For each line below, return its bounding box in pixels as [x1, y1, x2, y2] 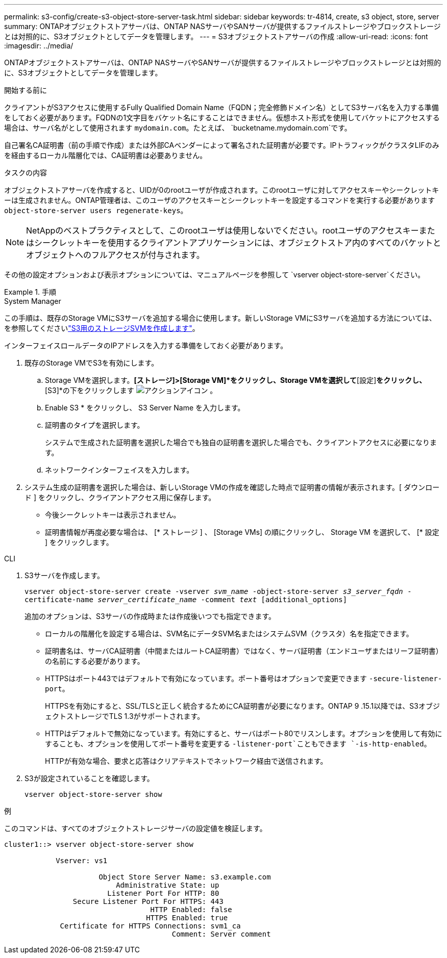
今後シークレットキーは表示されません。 [45, 510, 181, 519]
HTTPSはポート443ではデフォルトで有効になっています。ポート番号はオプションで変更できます [45, 674, 367, 683]
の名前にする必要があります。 [45, 657, 144, 665]
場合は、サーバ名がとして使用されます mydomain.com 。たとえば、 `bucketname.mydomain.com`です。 [4, 123, 352, 132]
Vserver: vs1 [56, 857, 108, 865]
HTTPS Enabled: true [146, 914, 228, 922]
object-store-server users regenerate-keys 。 [4, 206, 188, 215]
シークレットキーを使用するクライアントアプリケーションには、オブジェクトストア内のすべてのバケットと [34, 238, 441, 248]
